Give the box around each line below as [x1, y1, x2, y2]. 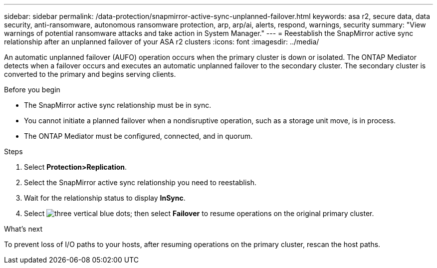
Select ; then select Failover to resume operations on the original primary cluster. [24, 209, 374, 218]
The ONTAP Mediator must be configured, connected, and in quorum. [24, 132, 253, 140]
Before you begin [4, 85, 60, 94]
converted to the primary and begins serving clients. [4, 70, 176, 78]
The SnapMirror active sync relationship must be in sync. [24, 101, 212, 109]
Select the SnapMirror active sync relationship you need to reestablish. [24, 178, 257, 187]
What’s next [4, 225, 43, 233]
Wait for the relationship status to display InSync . [24, 194, 186, 202]
